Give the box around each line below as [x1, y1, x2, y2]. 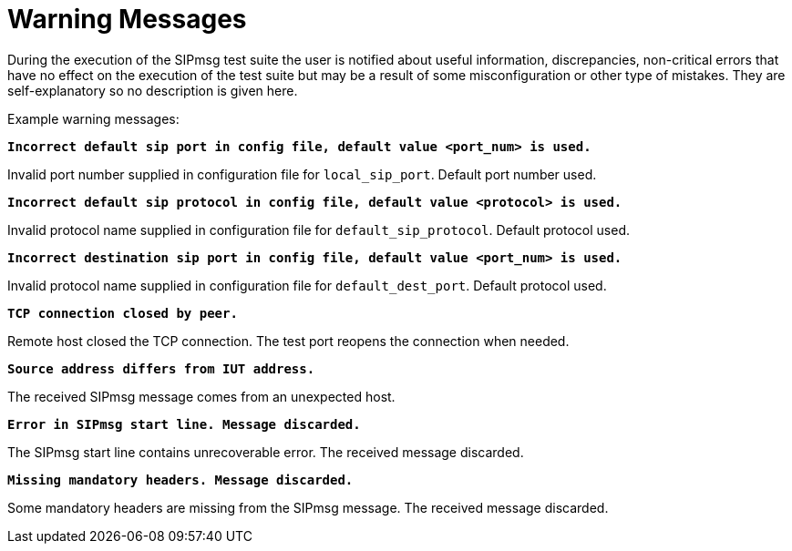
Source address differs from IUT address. [7, 361, 315, 376]
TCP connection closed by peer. [7, 305, 238, 321]
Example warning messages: [7, 110, 180, 127]
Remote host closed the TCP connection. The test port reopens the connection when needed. [7, 332, 570, 349]
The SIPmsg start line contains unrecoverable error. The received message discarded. [7, 444, 524, 460]
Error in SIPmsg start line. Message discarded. [7, 416, 361, 432]
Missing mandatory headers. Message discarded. [7, 472, 354, 487]
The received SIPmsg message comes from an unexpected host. [7, 388, 396, 404]
